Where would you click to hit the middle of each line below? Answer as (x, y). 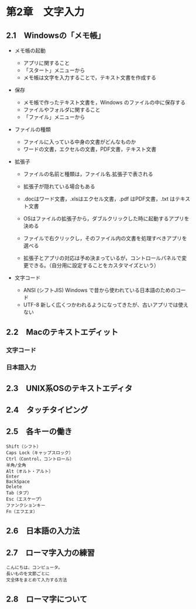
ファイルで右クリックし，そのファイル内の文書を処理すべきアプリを (105, 238)
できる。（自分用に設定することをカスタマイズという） (94, 265)
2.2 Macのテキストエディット (62, 332)
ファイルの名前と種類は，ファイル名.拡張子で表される (88, 174)
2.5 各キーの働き (39, 432)
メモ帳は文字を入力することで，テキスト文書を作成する (90, 77)
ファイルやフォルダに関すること (62, 110)
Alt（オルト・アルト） (30, 471)
